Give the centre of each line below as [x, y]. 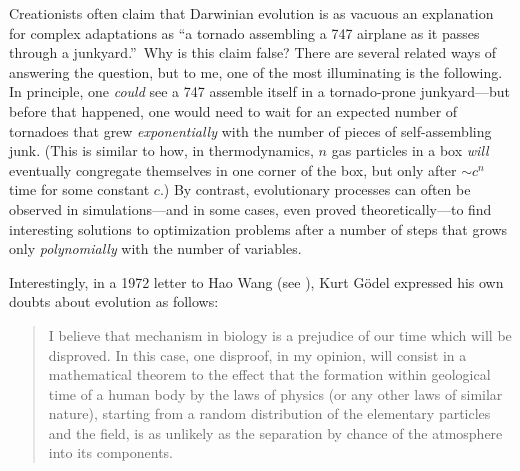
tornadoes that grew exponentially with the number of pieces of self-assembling [250, 130]
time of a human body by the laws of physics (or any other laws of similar [275, 393]
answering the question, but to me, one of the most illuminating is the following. [256, 71]
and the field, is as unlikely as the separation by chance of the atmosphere [275, 432]
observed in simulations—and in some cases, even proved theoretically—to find [250, 208]
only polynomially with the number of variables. [155, 248]
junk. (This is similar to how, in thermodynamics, [161, 150]
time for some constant [79, 189]
